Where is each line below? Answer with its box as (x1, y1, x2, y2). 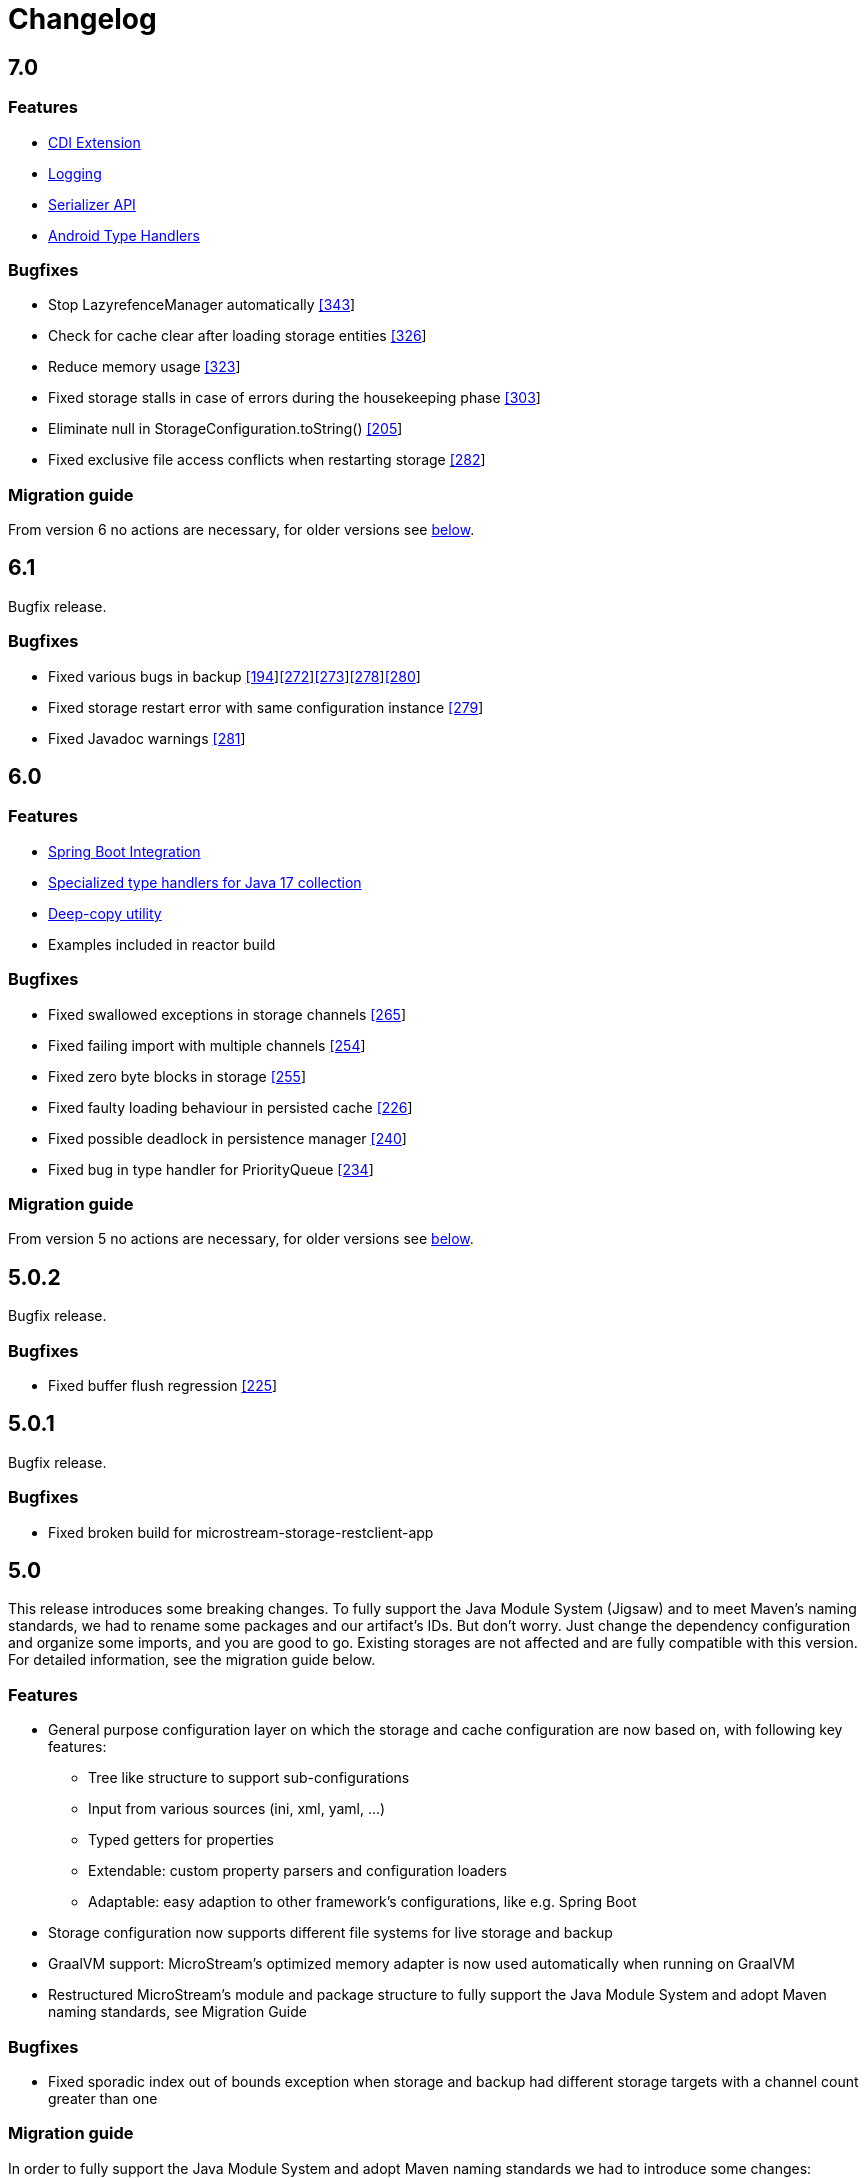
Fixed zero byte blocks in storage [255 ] (48, 1067, 307, 1085)
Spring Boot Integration (48, 842, 201, 860)
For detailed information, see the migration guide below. (8, 1651, 376, 1669)
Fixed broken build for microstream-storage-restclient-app (48, 1523, 434, 1541)
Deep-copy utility (48, 904, 162, 922)
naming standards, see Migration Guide (48, 2003, 307, 2021)
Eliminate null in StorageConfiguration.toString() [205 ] (48, 420, 403, 438)
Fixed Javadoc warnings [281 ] (48, 729, 246, 747)
